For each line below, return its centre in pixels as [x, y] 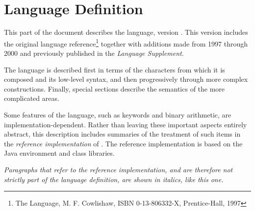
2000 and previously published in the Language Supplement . [94, 53]
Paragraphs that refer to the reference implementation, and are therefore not [118, 169]
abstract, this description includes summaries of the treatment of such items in [122, 134]
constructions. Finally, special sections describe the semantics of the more [115, 88]
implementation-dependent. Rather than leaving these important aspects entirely [126, 124]
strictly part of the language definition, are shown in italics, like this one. [114, 179]
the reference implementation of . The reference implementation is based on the [123, 143]
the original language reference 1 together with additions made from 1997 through [126, 43]
